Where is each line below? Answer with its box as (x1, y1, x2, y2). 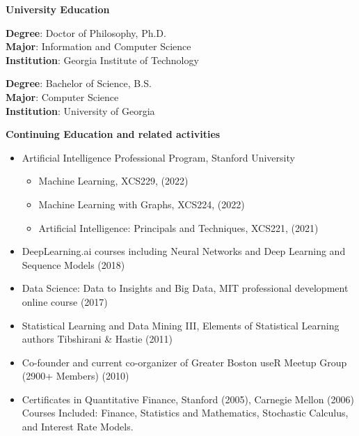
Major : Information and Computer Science (6, 39, 191, 54)
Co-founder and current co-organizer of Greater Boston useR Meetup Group (22, 355, 347, 369)
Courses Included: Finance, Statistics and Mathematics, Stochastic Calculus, (22, 405, 349, 420)
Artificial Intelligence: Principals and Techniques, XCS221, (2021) (38, 220, 319, 235)
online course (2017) (22, 294, 108, 309)
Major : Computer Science (6, 89, 119, 104)
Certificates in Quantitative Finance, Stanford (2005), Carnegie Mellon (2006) (22, 391, 354, 406)
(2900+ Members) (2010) (22, 368, 129, 383)
